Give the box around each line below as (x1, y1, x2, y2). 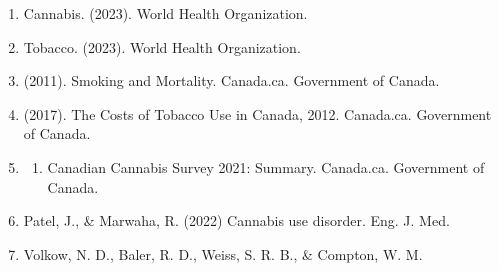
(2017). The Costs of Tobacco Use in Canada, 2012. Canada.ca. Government (23, 103, 492, 124)
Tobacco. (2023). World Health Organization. (23, 36, 301, 57)
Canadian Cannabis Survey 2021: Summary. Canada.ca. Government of (47, 156, 485, 177)
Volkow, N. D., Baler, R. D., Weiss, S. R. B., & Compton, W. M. (23, 243, 423, 264)
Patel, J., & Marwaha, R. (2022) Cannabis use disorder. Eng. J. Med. (23, 210, 450, 231)
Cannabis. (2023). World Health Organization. (23, 3, 308, 23)
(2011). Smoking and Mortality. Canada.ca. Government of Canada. (23, 70, 440, 91)
